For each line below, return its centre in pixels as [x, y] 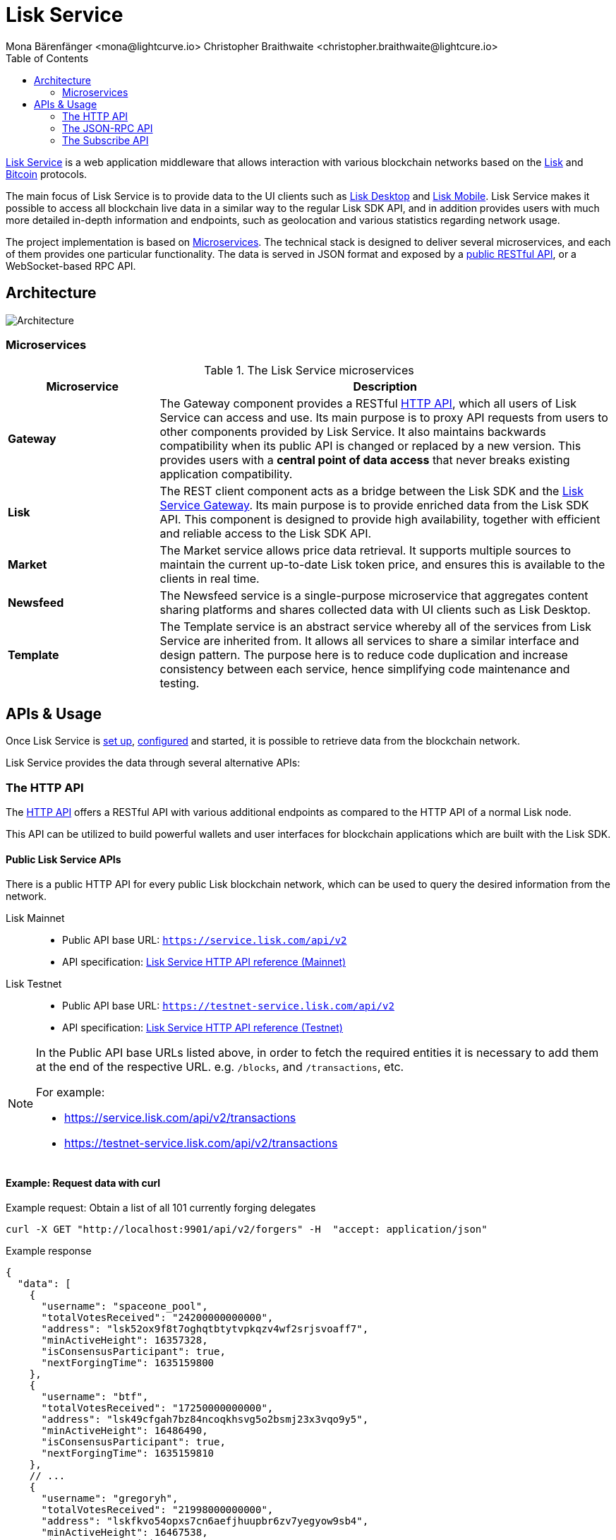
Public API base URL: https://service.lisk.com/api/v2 [205, 940]
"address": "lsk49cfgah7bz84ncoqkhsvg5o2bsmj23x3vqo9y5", [205, 1420]
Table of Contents [47, 58]
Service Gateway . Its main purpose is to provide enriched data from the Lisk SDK [374, 505]
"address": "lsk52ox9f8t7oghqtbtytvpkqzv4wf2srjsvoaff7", [205, 1329]
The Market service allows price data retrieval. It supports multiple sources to [366, 551]
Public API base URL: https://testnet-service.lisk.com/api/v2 [228, 1006]
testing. [180, 683]
